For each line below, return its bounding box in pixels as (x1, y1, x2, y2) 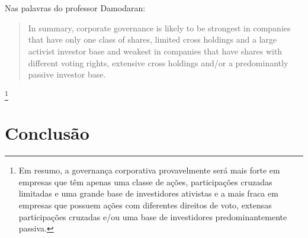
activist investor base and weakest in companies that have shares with (28, 44, 283, 57)
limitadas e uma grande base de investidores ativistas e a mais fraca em (18, 187, 278, 200)
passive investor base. (28, 68, 106, 81)
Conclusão (5, 121, 89, 145)
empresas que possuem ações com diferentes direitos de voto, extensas (18, 198, 272, 211)
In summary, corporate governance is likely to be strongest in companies (28, 21, 291, 34)
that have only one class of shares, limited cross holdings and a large (28, 33, 277, 46)
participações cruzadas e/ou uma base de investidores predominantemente (18, 210, 287, 223)
